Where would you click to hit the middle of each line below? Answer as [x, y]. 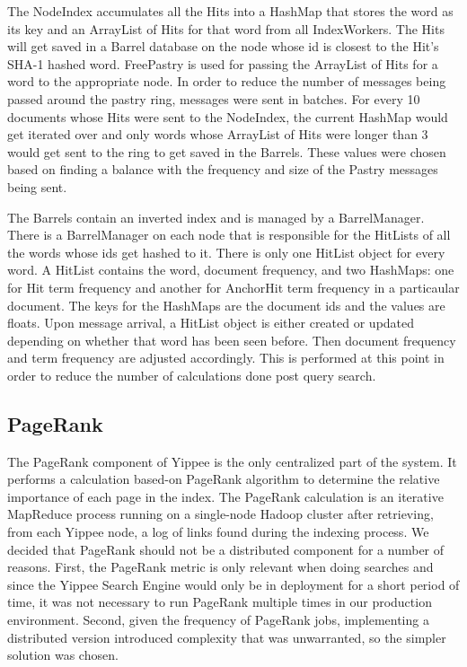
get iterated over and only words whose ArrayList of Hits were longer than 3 [218, 134]
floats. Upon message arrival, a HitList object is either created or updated [211, 323]
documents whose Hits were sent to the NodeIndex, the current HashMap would [228, 116]
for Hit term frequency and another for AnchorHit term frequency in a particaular [233, 287]
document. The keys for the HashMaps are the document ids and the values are [226, 305]
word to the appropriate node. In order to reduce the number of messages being [227, 81]
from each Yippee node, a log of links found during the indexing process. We [218, 532]
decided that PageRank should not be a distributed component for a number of [226, 549]
